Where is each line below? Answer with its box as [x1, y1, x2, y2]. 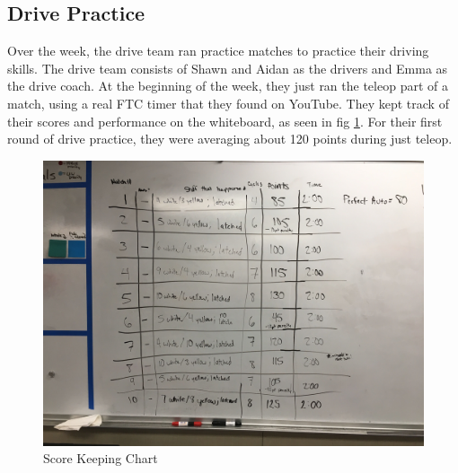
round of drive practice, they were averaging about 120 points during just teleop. [7, 129, 453, 148]
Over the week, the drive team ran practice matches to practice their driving [7, 41, 429, 60]
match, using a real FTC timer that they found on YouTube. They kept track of [7, 93, 449, 112]
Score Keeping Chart [43, 449, 158, 468]
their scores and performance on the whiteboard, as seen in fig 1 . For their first [7, 111, 443, 130]
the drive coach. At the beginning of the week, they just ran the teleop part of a [7, 76, 448, 95]
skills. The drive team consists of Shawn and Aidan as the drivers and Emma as [7, 58, 448, 77]
